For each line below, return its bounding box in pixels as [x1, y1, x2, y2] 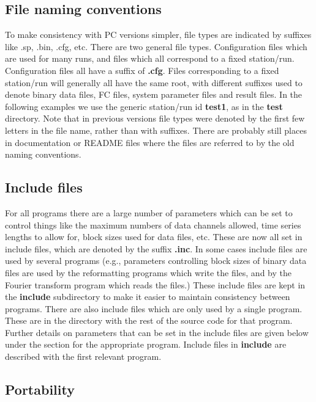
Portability [5, 380, 75, 399]
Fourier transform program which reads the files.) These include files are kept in [5, 278, 306, 291]
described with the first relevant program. [5, 350, 162, 363]
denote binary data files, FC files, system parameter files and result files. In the [5, 88, 303, 101]
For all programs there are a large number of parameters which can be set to [5, 206, 293, 219]
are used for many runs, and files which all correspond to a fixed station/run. [5, 52, 295, 65]
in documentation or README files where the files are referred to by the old [5, 136, 295, 148]
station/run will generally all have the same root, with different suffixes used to [5, 76, 303, 89]
